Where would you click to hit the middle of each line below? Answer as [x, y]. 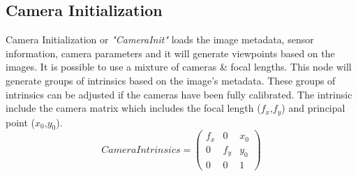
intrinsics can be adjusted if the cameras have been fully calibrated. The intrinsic [179, 94]
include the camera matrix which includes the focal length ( [133, 108]
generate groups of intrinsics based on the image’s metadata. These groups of [171, 80]
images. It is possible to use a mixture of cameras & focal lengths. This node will [179, 67]
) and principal [313, 108]
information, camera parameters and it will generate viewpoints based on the [170, 53]
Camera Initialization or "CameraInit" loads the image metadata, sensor [160, 39]
